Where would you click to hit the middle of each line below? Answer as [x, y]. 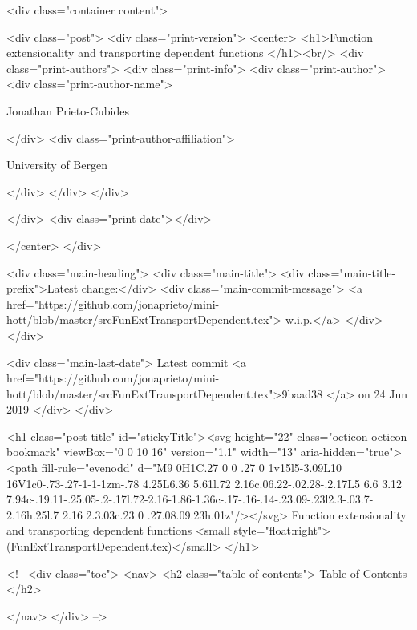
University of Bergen [57, 165]
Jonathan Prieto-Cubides [68, 110]
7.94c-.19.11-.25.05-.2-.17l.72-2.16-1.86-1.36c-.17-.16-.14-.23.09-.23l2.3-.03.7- [190, 499]
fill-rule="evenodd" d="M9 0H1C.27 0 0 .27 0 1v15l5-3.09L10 [192, 468]
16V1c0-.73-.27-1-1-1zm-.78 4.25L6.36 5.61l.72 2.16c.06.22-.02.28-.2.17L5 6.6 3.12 [204, 483]
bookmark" [33, 452]
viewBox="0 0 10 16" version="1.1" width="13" [180, 452]
